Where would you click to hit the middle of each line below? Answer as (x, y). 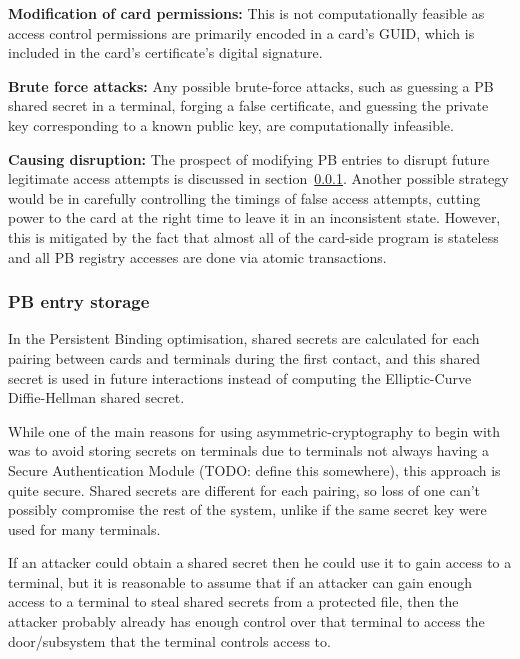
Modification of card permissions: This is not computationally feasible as (246, 13)
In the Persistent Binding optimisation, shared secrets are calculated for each (244, 338)
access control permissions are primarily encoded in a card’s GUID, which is (241, 32)
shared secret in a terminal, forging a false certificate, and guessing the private (248, 105)
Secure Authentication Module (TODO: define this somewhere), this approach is (254, 469)
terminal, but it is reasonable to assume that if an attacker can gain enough (240, 581)
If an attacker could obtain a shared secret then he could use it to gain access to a (260, 562)
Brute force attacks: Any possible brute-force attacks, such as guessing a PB (251, 85)
